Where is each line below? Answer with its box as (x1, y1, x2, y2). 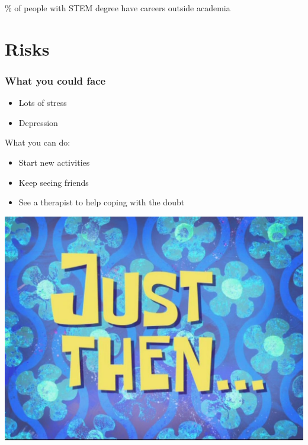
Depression (18, 116, 58, 128)
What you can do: (5, 136, 70, 149)
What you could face (5, 73, 106, 88)
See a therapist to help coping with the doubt (18, 196, 185, 208)
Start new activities (18, 156, 90, 168)
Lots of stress (18, 96, 67, 109)
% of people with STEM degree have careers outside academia (5, 2, 230, 14)
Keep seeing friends (18, 176, 89, 188)
